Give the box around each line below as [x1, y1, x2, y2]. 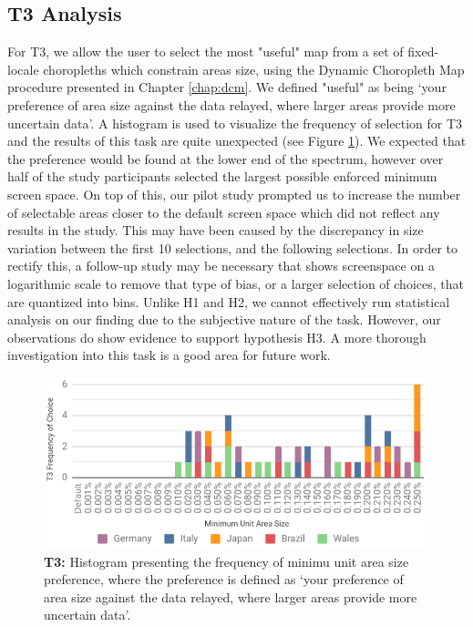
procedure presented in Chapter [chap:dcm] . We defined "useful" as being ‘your [7, 77, 447, 97]
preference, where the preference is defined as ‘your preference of [44, 570, 404, 589]
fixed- [407, 42, 439, 61]
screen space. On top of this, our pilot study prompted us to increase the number [7, 184, 461, 203]
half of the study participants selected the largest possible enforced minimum [7, 167, 437, 186]
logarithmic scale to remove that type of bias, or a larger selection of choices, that [7, 273, 464, 293]
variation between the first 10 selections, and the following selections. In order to [7, 238, 458, 257]
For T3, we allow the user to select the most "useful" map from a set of [7, 42, 404, 61]
